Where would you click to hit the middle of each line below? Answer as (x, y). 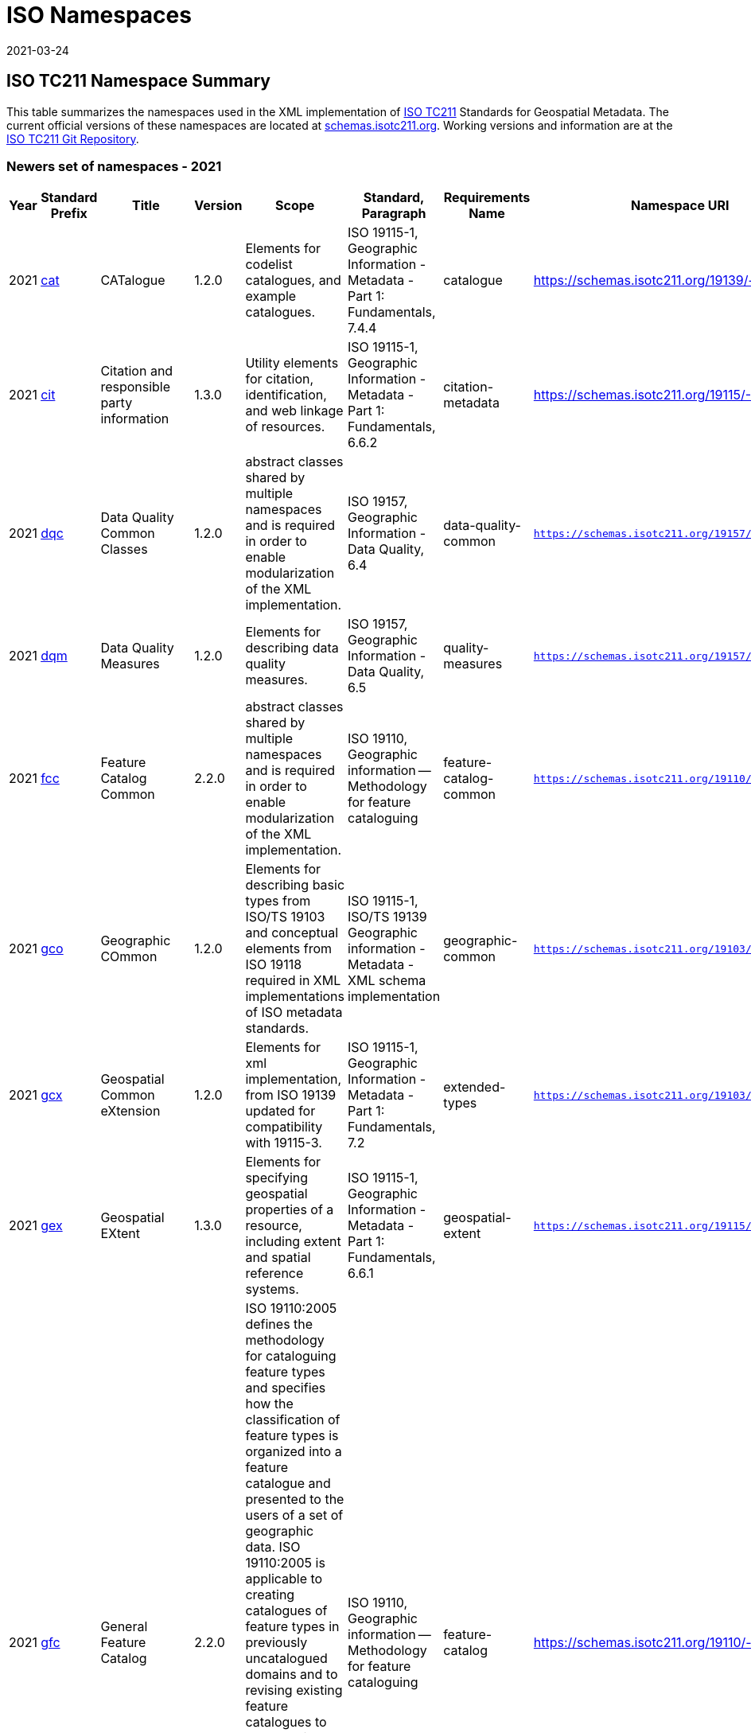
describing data (292, 648)
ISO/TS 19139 (387, 917)
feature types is (292, 1436)
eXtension (130, 1111)
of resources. (285, 427)
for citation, (280, 379)
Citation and (137, 371)
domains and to (292, 1675)
